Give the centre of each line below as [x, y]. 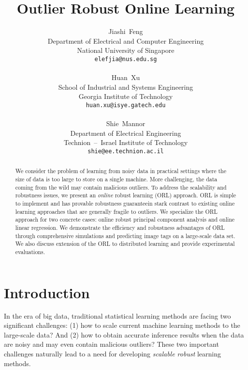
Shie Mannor [126, 123]
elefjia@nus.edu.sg [126, 59]
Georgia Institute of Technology [126, 96]
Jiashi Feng [126, 31]
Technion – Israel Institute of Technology [126, 142]
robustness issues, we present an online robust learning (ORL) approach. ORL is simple [125, 195]
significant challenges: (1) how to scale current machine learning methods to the [122, 325]
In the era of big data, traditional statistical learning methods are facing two [117, 315]
